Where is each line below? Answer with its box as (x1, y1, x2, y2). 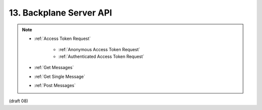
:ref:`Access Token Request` (34, 36, 91, 41)
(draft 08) (9, 98, 29, 104)
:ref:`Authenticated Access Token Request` (58, 54, 145, 59)
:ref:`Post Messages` (34, 82, 76, 88)
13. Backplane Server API (9, 7, 113, 18)
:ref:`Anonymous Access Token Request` (58, 47, 140, 53)
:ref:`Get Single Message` (34, 73, 85, 79)
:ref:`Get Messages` (34, 65, 74, 71)
